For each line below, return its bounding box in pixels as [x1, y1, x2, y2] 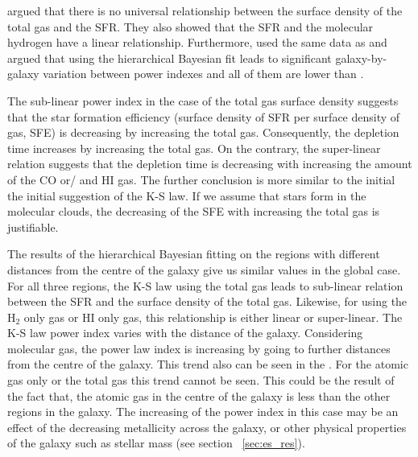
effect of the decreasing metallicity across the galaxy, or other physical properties [7, 418, 407, 435]
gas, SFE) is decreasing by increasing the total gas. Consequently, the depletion [7, 124, 399, 141]
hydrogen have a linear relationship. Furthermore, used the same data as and [7, 34, 387, 51]
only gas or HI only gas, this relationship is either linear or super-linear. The [23, 308, 403, 325]
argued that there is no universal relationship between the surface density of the [7, 2, 403, 19]
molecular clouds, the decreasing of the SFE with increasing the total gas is [7, 203, 380, 220]
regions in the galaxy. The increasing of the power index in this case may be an [7, 403, 399, 420]
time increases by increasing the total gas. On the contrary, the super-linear [7, 139, 381, 156]
